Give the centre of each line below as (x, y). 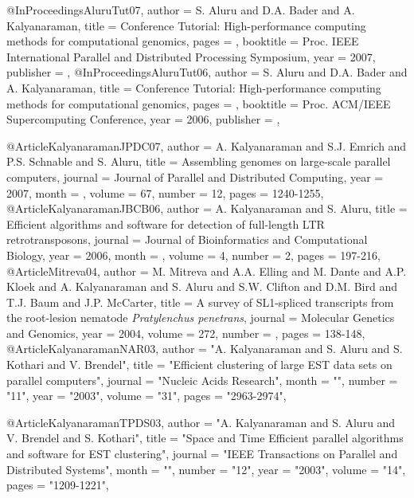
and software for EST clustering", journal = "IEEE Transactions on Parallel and (202, 454)
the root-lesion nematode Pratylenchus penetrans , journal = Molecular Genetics (201, 318)
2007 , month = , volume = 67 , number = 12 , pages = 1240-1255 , (165, 192)
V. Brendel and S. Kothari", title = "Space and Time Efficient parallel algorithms (205, 438)
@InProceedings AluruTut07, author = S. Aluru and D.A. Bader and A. (181, 10)
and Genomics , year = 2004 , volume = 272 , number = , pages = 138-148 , (186, 333)
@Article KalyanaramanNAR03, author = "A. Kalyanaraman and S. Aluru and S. (205, 349)
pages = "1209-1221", (58, 485)
